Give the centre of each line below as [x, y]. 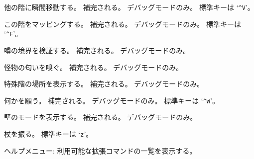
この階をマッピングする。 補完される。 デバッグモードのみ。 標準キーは [123, 24]
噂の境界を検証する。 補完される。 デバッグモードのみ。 [97, 50]
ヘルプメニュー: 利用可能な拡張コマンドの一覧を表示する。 [100, 150]
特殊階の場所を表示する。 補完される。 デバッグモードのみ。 [104, 84]
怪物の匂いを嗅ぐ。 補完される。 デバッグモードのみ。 [94, 67]
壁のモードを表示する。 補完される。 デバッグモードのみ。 [101, 117]
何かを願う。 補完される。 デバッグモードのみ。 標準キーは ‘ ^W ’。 [112, 100]
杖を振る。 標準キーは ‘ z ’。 [49, 133]
